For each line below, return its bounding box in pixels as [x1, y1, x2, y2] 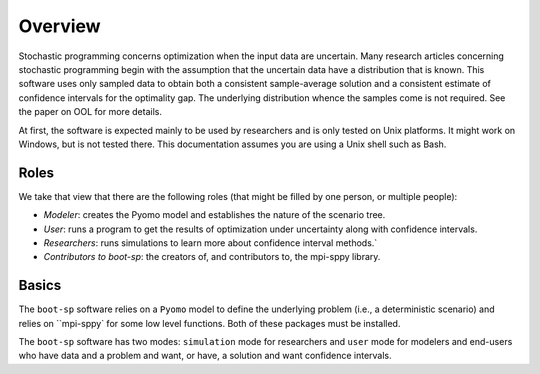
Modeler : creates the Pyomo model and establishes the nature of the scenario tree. [43, 209, 386, 221]
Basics [18, 277, 62, 294]
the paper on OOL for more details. [18, 106, 162, 118]
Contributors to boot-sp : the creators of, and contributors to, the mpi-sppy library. [43, 251, 381, 263]
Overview [18, 15, 101, 37]
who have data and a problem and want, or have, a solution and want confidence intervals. [18, 350, 392, 362]
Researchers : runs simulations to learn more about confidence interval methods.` [43, 236, 378, 249]
